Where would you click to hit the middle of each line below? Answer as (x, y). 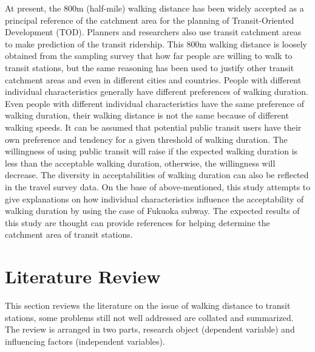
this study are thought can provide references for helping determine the (137, 222)
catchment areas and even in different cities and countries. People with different (153, 79)
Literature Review (83, 276)
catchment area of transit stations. (69, 234)
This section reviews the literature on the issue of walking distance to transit (148, 305)
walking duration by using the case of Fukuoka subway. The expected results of (152, 211)
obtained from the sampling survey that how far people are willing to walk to (149, 56)
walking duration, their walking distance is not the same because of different (147, 115)
